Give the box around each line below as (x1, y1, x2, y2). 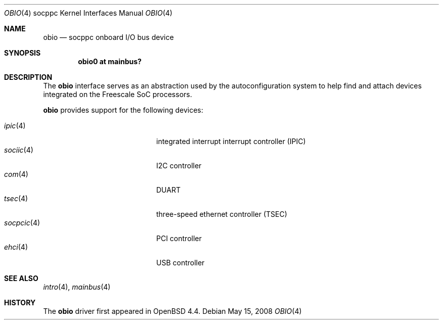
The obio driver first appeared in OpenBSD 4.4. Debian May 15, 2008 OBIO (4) (43, 307, 302, 315)
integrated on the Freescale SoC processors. (43, 90, 192, 99)
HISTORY (4, 298, 36, 307)
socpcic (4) (4, 218, 40, 227)
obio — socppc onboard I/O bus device (43, 33, 174, 41)
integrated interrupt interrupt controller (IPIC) (156, 137, 306, 146)
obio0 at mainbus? (78, 57, 142, 66)
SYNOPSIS (4, 49, 41, 57)
